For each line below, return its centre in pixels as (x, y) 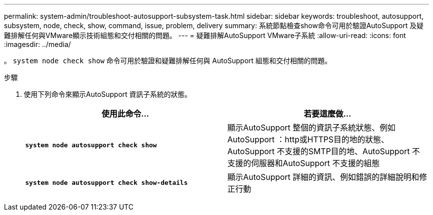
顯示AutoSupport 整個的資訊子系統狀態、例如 (312, 128)
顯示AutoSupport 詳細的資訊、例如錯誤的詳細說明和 (324, 177)
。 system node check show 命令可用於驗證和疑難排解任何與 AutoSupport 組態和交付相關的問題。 (168, 61)
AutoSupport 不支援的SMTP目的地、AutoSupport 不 (324, 151)
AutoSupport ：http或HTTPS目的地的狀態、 (308, 139)
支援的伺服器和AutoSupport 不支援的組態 (304, 163)
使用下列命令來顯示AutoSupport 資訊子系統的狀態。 (108, 94)
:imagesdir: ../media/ (38, 44)
